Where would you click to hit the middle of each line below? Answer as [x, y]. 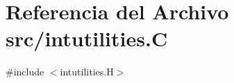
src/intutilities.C [87, 38]
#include [25, 72]
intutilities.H [87, 72]
